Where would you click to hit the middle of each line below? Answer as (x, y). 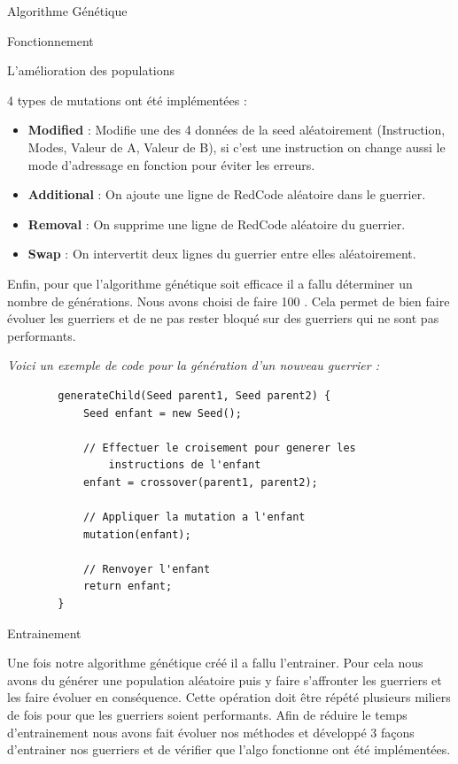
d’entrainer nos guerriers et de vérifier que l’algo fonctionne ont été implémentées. (229, 749)
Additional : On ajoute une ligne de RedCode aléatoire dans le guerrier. (227, 194)
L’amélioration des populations (91, 70)
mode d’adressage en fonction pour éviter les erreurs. (171, 164)
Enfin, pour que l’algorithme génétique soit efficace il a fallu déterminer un (210, 283)
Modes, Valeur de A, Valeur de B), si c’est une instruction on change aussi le (237, 147)
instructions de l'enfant (185, 465)
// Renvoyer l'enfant (147, 569)
